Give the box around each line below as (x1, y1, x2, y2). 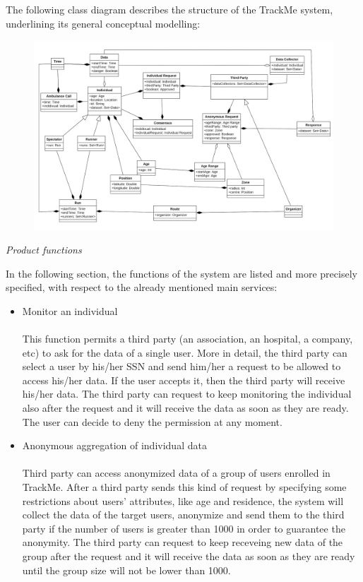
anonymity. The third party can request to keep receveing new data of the (22, 535, 343, 550)
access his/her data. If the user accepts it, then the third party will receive (22, 372, 345, 387)
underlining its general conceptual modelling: (6, 16, 201, 30)
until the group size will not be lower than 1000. (22, 562, 231, 577)
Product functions (6, 242, 82, 257)
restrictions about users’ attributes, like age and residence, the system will (22, 493, 344, 508)
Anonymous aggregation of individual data (22, 438, 207, 453)
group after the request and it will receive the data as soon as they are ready (22, 548, 355, 563)
